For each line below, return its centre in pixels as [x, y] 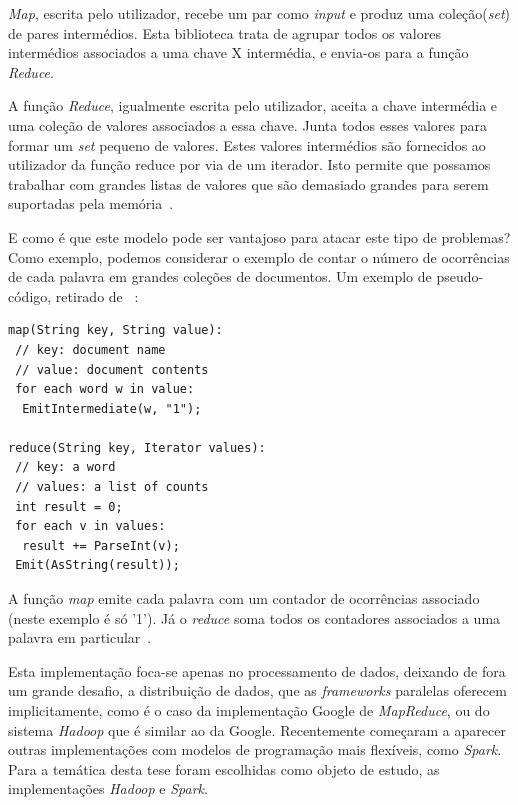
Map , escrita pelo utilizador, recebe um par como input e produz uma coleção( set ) [259, 13]
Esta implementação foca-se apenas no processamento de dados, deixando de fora [257, 670]
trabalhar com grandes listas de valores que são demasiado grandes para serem [248, 183]
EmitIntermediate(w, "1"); [112, 408]
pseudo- [460, 276]
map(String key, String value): [115, 330]
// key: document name [90, 349]
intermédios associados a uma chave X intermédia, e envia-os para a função [238, 52]
